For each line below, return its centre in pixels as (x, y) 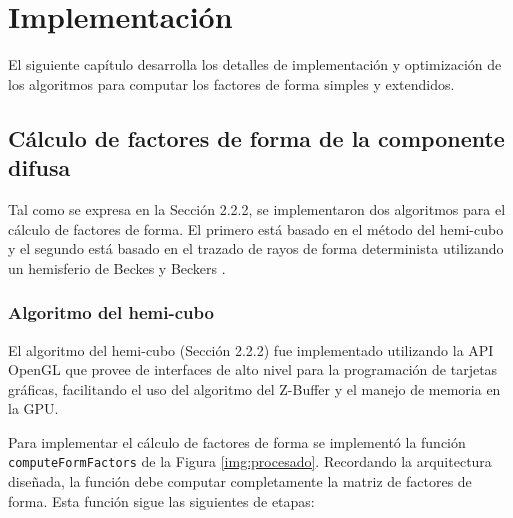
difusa (39, 167)
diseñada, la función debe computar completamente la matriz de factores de (240, 481)
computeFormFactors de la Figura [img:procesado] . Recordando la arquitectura (250, 461)
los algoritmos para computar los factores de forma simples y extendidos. (231, 83)
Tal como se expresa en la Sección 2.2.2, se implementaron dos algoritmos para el (257, 208)
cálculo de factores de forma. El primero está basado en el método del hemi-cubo (256, 228)
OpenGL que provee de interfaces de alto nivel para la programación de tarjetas (253, 369)
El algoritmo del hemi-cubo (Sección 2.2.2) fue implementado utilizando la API (251, 349)
